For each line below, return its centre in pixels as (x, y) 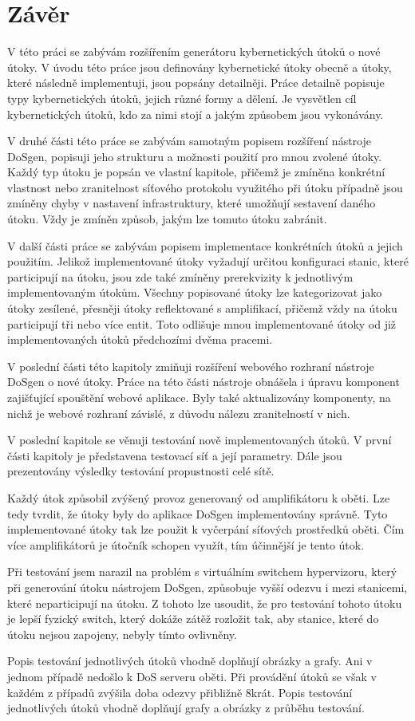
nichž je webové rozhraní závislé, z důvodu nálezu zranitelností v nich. (179, 413)
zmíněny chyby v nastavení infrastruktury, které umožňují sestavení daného (192, 203)
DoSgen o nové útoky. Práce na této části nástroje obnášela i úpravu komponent (204, 382)
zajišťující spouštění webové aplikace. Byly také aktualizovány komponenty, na (199, 397)
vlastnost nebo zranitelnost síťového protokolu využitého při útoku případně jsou (205, 187)
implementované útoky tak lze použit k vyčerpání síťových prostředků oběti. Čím (206, 529)
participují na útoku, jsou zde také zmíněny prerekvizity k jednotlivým (180, 276)
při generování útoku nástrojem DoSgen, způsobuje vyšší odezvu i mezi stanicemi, (207, 587)
